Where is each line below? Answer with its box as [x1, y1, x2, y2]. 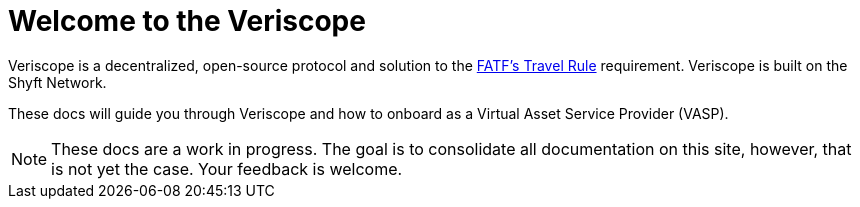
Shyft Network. [8, 73, 107, 91]
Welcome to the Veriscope [8, 4, 366, 38]
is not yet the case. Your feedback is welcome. [51, 158, 403, 179]
